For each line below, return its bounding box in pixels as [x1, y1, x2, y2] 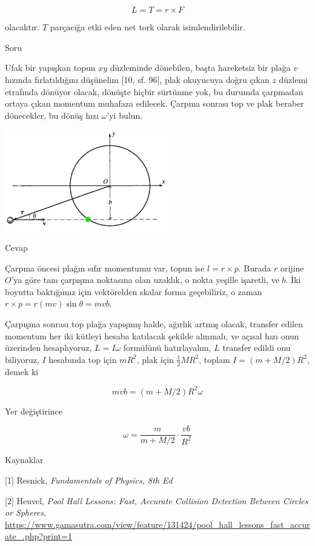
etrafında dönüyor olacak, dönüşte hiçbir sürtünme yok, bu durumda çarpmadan [5, 85, 303, 98]
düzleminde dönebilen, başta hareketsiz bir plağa [110, 61, 291, 74]
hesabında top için [48, 353, 117, 365]
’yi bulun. [107, 108, 143, 121]
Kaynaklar [5, 453, 44, 466]
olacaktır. [5, 21, 40, 33]
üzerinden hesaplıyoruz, [5, 341, 92, 354]
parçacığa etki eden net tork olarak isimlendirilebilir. [50, 21, 245, 33]
